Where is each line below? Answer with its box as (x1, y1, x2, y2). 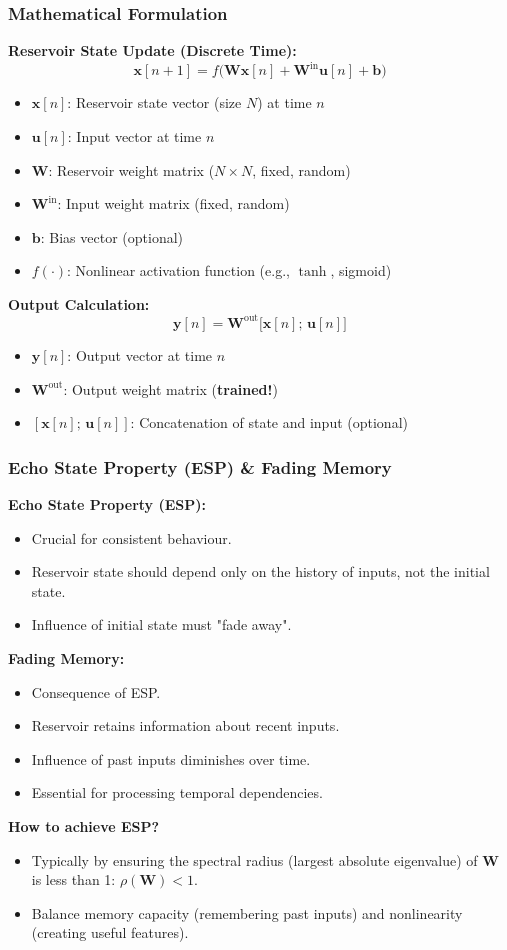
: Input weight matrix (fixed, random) (57, 193, 290, 214)
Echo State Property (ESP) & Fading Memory (8, 454, 392, 479)
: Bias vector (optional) (40, 226, 184, 247)
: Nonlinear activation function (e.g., (67, 260, 290, 281)
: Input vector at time (67, 125, 202, 146)
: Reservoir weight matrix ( (48, 159, 215, 180)
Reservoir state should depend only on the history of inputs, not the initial (31, 561, 490, 582)
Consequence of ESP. (31, 681, 161, 702)
